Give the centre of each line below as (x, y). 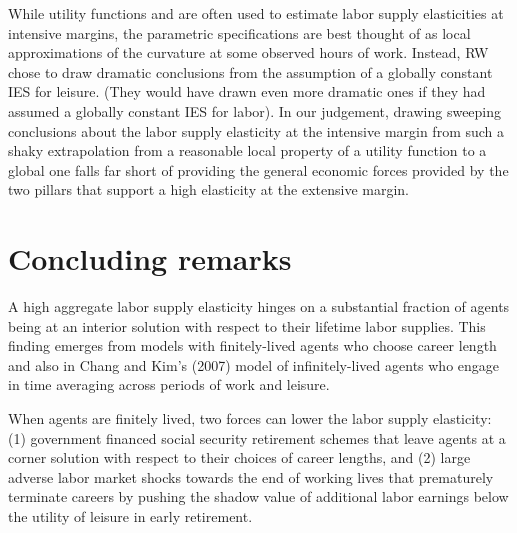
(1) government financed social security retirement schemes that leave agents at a (257, 437)
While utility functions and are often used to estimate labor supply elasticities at (256, 13)
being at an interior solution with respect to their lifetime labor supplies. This (247, 325)
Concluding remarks (150, 258)
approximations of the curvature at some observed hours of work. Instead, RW (248, 52)
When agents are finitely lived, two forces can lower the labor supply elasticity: (250, 418)
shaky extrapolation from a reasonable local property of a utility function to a (247, 150)
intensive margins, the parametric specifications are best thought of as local (239, 32)
